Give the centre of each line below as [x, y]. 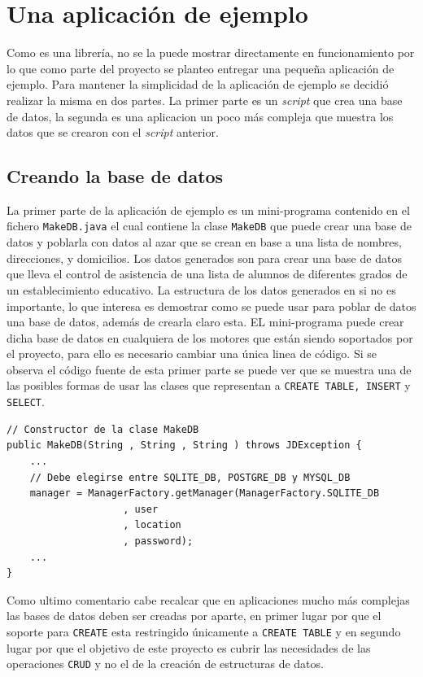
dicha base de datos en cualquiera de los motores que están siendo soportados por [210, 337]
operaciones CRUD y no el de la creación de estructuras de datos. [165, 664]
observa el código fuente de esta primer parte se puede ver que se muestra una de [209, 369]
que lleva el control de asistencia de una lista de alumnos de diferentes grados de [207, 274]
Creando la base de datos [115, 176]
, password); [158, 541]
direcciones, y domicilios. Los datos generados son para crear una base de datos [204, 258]
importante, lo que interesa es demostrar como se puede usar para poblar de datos [211, 306]
